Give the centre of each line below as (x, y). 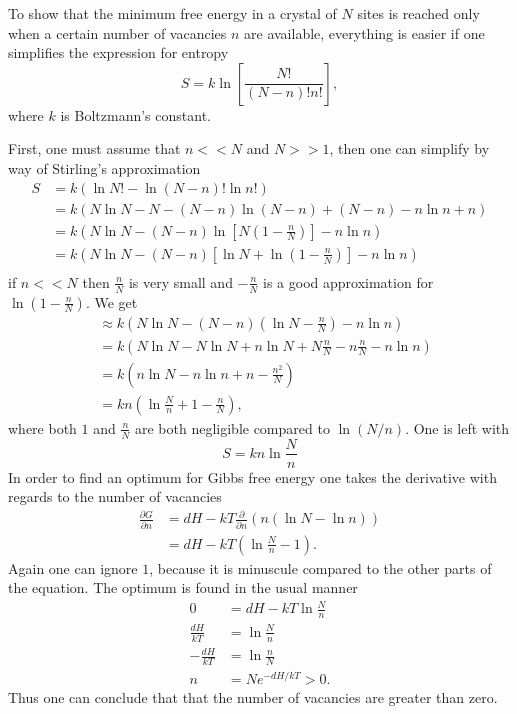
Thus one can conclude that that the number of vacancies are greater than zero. (253, 697)
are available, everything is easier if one (364, 32)
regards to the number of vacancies (115, 496)
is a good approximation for (348, 281)
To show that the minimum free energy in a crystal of (172, 13)
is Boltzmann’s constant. (135, 114)
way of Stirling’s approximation (104, 167)
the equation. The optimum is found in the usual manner (183, 587)
